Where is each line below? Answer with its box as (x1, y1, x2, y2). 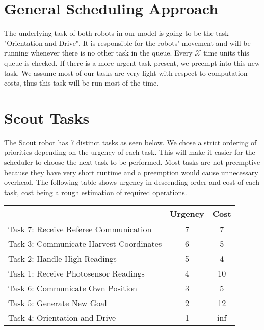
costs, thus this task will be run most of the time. (4, 77, 159, 88)
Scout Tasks (4, 107, 90, 128)
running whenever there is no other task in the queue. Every (4, 47, 193, 58)
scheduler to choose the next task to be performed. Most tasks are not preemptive (4, 157, 260, 167)
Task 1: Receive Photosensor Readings (8, 267, 145, 280)
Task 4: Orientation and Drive (8, 312, 116, 324)
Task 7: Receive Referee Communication (8, 223, 152, 235)
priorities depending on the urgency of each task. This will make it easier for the (4, 147, 255, 157)
